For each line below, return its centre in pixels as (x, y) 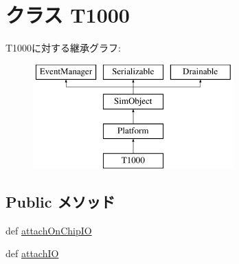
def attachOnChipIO (49, 230)
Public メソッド (60, 201)
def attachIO (32, 253)
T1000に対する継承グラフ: (63, 48)
